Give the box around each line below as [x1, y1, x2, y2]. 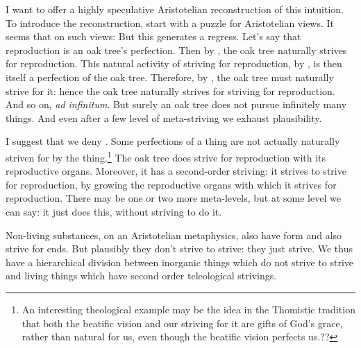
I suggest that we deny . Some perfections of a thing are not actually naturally [6, 134, 340, 148]
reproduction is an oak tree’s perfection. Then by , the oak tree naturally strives [6, 42, 347, 57]
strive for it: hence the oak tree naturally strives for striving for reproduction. [6, 83, 335, 98]
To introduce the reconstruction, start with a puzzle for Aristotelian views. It [6, 15, 335, 30]
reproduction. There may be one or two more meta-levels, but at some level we [6, 191, 341, 205]
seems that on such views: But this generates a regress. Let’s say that [6, 29, 301, 44]
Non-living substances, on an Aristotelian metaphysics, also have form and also [6, 227, 342, 242]
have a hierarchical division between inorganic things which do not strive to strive [6, 254, 354, 269]
